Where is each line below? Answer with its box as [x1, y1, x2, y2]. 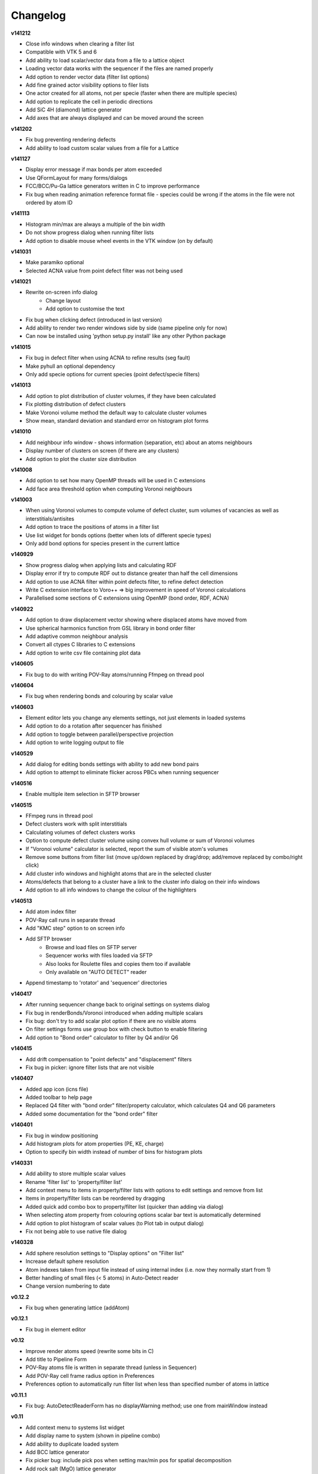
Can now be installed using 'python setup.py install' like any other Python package [25, 333, 226, 340]
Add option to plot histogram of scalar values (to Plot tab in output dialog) [25, 1219, 204, 1226]
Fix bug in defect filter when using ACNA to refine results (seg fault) [25, 354, 191, 361]
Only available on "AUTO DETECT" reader [45, 969, 147, 975]
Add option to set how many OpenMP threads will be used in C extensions [25, 477, 206, 484]
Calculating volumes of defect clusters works [25, 828, 135, 835]
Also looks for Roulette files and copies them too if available [45, 960, 191, 967]
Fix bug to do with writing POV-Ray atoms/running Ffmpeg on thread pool [25, 671, 204, 678]
